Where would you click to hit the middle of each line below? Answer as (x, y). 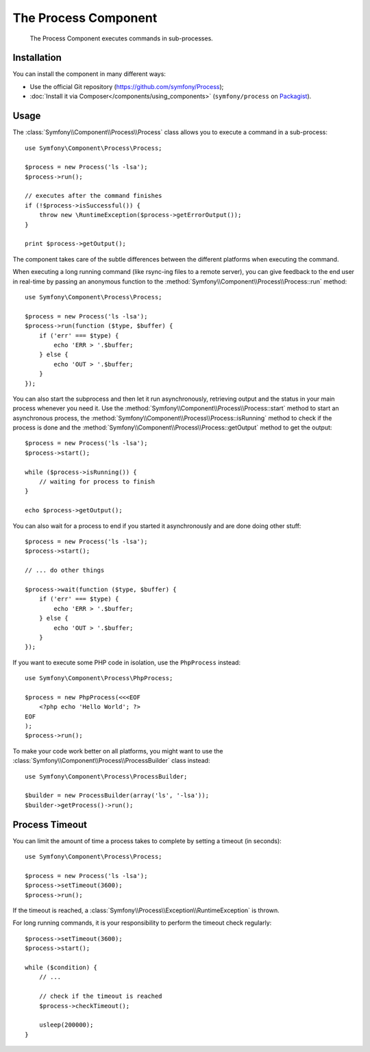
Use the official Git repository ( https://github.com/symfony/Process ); (127, 86)
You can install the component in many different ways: (89, 74)
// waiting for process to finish (97, 482)
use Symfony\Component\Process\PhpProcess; (99, 678)
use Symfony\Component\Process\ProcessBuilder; (106, 776)
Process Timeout (50, 824)
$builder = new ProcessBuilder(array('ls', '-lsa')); (117, 796)
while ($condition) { (61, 967)
